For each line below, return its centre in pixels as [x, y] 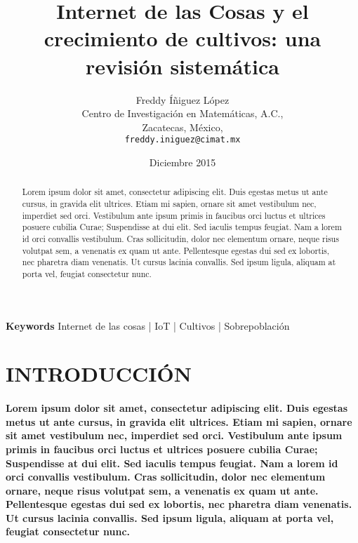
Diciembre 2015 [183, 162]
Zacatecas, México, [183, 127]
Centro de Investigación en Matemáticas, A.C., [183, 113]
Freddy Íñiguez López [183, 99]
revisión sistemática [183, 66]
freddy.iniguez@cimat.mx [183, 140]
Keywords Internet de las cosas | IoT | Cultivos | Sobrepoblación [148, 325]
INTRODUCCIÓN [99, 374]
